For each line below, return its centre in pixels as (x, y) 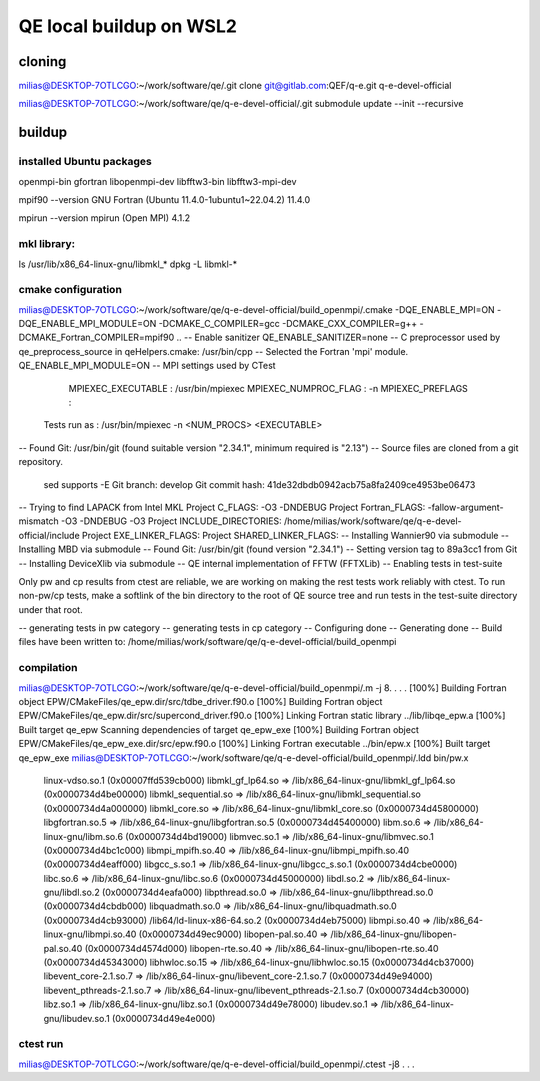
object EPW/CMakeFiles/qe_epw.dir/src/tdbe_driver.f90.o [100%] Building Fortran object (200, 702)
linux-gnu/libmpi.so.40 (90, 934)
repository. (41, 462)
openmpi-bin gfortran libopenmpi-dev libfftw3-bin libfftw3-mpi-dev (157, 181)
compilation (48, 668)
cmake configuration (70, 290)
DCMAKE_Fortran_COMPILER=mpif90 (96, 337)
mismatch (38, 521)
